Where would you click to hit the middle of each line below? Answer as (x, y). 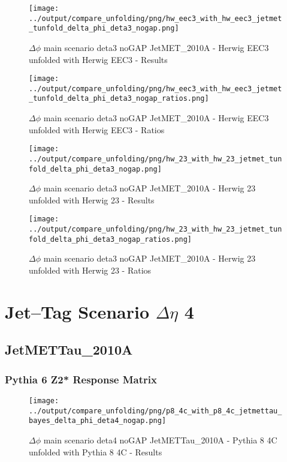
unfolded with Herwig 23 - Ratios (90, 270)
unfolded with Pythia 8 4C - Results (96, 451)
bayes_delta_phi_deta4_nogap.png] (98, 421)
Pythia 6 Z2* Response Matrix (81, 379)
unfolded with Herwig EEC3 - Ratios (97, 129)
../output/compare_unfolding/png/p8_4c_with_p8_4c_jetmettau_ (155, 411)
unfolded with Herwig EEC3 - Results (98, 59)
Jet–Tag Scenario (77, 311)
